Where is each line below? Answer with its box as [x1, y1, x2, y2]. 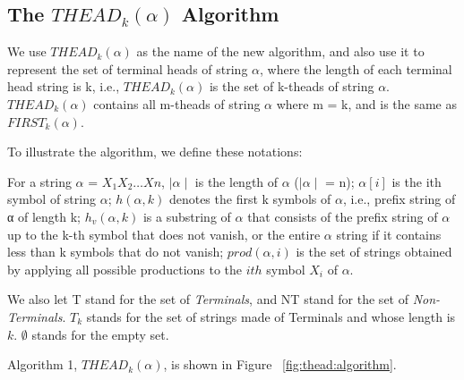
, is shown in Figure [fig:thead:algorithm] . [163, 355, 397, 374]
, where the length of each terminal [260, 59, 452, 78]
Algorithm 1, [7, 355, 78, 374]
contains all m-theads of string [93, 94, 261, 113]
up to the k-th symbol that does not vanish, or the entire [7, 224, 321, 243]
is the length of [194, 172, 279, 190]
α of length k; [7, 207, 82, 225]
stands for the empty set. [31, 325, 169, 343]
